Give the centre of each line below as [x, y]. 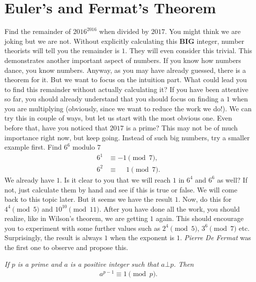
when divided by [124, 31]
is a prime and [40, 264]
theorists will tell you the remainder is [62, 50]
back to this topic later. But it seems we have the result [89, 199]
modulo [84, 147]
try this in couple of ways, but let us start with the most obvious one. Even [118, 118]
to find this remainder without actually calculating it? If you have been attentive [127, 89]
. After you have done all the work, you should [169, 208]
